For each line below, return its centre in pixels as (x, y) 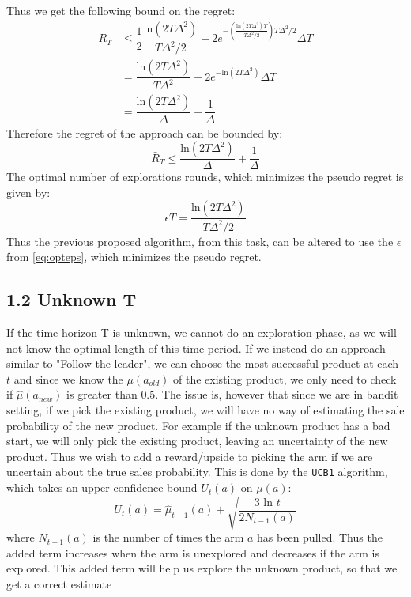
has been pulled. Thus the (320, 537)
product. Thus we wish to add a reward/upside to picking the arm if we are (190, 456)
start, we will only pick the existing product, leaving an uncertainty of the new (197, 441)
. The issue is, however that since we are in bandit (277, 394)
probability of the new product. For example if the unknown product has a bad (198, 425)
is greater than (102, 394)
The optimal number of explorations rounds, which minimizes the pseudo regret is (205, 177)
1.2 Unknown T (72, 299)
